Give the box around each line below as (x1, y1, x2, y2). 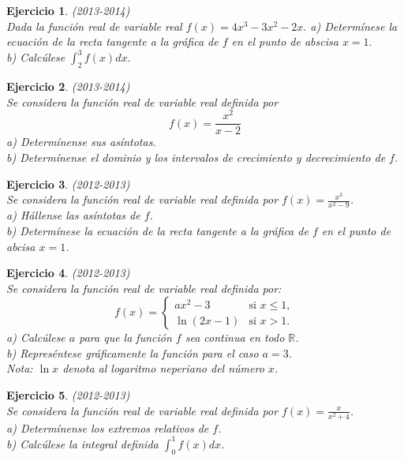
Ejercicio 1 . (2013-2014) (6, 2, 130, 18)
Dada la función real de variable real (6, 17, 182, 34)
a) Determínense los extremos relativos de (6, 419, 209, 436)
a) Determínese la (310, 17, 398, 34)
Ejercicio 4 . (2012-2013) (6, 264, 130, 281)
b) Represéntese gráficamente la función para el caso (6, 344, 259, 361)
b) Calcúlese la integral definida (6, 435, 159, 452)
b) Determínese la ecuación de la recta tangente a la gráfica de (6, 222, 309, 238)
